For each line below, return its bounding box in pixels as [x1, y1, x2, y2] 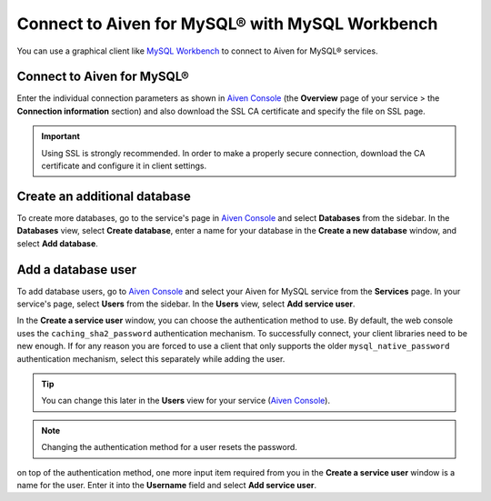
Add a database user [16, 262, 136, 277]
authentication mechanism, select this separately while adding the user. [16, 353, 286, 364]
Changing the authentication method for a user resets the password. [41, 442, 297, 453]
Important [41, 131, 81, 142]
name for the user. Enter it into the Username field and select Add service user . [16, 479, 317, 490]
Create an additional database [16, 188, 191, 204]
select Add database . [16, 237, 99, 249]
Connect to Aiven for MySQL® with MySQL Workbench [16, 14, 438, 34]
